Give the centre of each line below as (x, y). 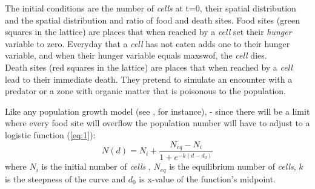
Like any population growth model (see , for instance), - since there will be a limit (157, 111)
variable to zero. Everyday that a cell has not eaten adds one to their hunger (148, 43)
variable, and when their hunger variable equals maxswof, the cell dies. (136, 55)
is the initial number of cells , (96, 166)
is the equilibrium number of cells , (233, 166)
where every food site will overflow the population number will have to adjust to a (157, 123)
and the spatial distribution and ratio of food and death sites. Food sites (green (152, 20)
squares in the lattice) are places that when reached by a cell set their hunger (148, 32)
